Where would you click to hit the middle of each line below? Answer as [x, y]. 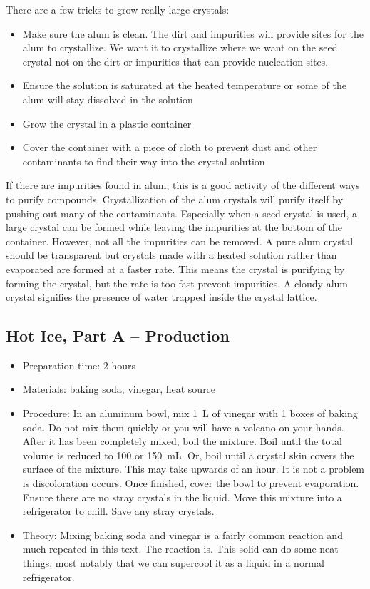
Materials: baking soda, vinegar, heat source [119, 389]
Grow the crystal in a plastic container [107, 123]
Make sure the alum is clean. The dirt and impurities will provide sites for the [193, 33]
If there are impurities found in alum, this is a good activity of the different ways [183, 185]
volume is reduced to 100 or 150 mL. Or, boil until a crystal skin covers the [188, 455]
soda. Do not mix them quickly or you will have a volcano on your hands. [183, 427]
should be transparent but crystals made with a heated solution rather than [171, 255]
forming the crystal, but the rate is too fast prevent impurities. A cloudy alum [177, 283]
